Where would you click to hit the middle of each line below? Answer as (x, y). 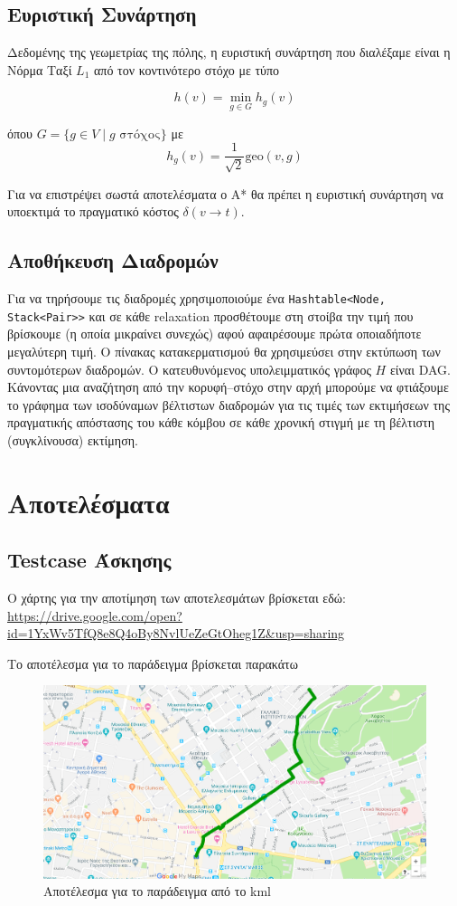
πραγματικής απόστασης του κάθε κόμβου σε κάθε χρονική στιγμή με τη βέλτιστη (221, 422)
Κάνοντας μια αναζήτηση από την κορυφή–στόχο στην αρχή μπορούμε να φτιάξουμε (228, 387)
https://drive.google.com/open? (95, 615)
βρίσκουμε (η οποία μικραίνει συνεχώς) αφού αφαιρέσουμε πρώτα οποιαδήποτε (215, 334)
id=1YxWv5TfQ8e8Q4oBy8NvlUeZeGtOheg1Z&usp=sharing (176, 633)
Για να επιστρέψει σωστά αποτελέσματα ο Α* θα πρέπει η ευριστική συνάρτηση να (225, 193)
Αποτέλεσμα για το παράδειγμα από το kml (157, 891)
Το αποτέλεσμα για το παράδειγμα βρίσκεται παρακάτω (153, 663)
